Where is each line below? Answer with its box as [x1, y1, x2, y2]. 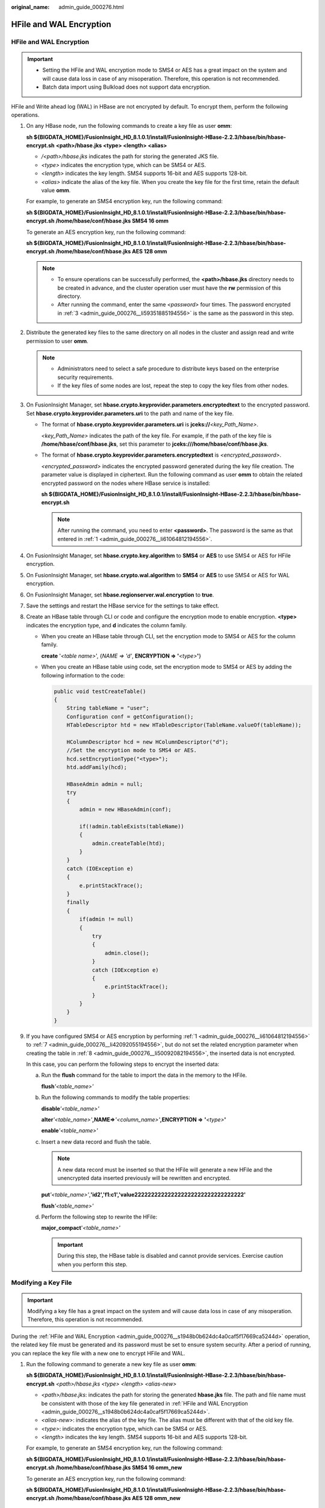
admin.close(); [104, 949, 150, 956]
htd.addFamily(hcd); [66, 764, 128, 771]
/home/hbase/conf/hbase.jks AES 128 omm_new [55, 1495, 181, 1502]
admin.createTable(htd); [91, 840, 166, 847]
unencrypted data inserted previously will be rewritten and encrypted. [57, 1174, 231, 1182]
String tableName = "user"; [66, 705, 150, 712]
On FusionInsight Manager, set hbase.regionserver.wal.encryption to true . [26, 591, 214, 598]
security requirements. [57, 373, 114, 381]
